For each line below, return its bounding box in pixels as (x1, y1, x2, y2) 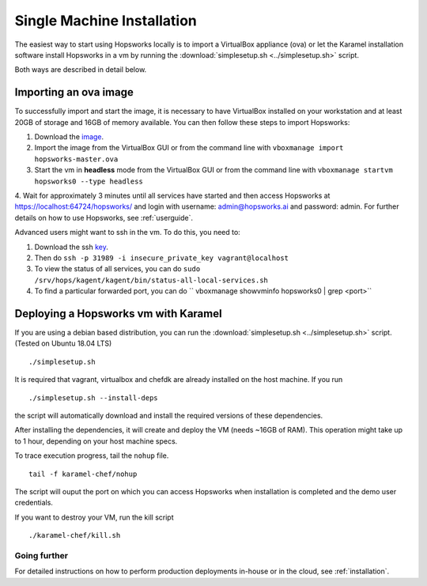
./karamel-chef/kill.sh (28, 531, 121, 540)
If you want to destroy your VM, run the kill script (14, 512, 174, 522)
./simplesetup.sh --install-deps (28, 393, 158, 403)
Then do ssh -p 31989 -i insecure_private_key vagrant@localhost (34, 253, 289, 263)
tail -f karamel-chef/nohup (28, 469, 138, 478)
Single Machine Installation (14, 12, 198, 29)
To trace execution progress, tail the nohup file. (14, 451, 169, 460)
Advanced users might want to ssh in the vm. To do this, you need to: (14, 228, 240, 237)
